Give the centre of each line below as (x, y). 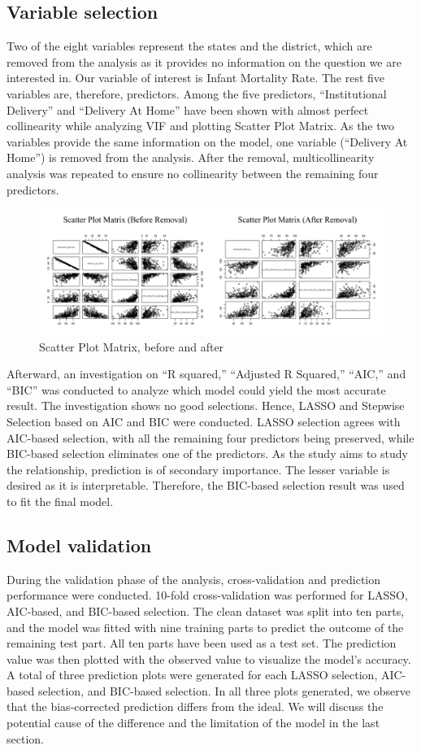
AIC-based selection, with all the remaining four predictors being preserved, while (210, 437)
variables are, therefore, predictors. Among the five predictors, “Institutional (197, 93)
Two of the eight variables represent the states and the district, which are (189, 46)
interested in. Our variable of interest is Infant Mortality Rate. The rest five (196, 78)
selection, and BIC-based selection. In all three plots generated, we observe (224, 690)
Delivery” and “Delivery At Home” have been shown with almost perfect (188, 109)
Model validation (79, 545)
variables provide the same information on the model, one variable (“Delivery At (207, 141)
